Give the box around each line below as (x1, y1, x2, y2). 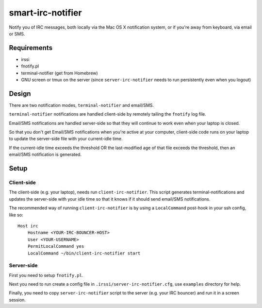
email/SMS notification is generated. (9, 152, 82, 157)
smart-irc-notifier (9, 7, 82, 18)
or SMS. (9, 31, 25, 36)
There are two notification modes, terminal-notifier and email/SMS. (9, 102, 154, 108)
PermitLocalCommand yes (27, 243, 84, 249)
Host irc (17, 223, 38, 228)
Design (9, 89, 31, 98)
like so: (9, 212, 24, 218)
